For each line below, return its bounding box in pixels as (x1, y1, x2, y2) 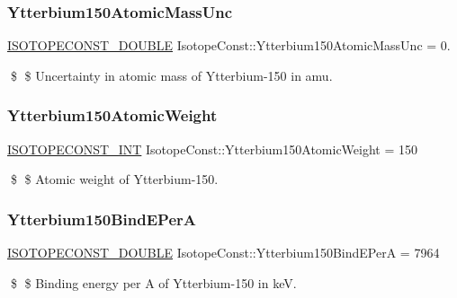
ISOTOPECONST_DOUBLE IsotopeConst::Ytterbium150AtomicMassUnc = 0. (7, 36, 451, 55)
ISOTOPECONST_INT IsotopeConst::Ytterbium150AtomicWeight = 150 (7, 139, 418, 158)
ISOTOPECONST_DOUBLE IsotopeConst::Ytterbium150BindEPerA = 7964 (7, 243, 440, 262)
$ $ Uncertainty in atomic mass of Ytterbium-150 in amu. (10, 66, 333, 84)
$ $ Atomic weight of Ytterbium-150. (10, 170, 219, 188)
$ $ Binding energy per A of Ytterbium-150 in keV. (10, 273, 297, 292)
